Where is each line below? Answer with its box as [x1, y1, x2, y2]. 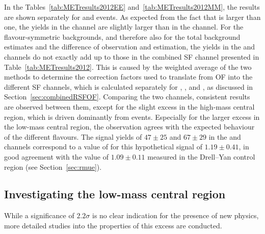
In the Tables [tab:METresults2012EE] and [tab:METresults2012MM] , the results [4, 2, 260, 12]
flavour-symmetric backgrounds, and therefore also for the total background [4, 31, 241, 42]
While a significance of [4, 210, 74, 221]
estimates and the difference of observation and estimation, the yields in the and [4, 41, 255, 52]
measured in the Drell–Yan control [147, 151, 255, 162]
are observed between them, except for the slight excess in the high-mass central [4, 101, 255, 112]
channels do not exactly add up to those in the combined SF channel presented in [4, 51, 259, 62]
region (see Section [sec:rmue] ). [4, 161, 102, 172]
